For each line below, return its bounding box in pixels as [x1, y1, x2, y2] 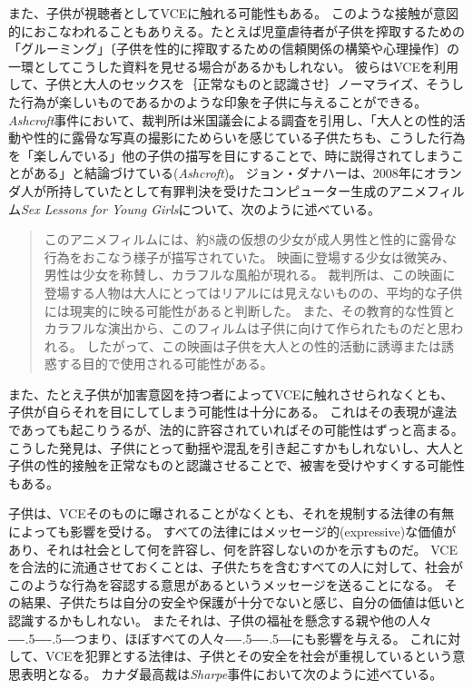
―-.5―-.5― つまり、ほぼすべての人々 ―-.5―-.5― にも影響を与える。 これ [8, 628, 436, 647]
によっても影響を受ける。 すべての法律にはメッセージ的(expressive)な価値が [8, 522, 457, 541]
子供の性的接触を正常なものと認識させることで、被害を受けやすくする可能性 [8, 456, 466, 475]
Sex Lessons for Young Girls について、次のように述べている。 [21, 199, 380, 218]
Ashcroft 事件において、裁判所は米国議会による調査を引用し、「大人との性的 [8, 110, 453, 129]
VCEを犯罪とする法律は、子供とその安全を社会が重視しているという [44, 646, 453, 665]
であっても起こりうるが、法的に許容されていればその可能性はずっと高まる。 [8, 420, 464, 439]
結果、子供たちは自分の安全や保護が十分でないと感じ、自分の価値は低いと [20, 593, 466, 612]
